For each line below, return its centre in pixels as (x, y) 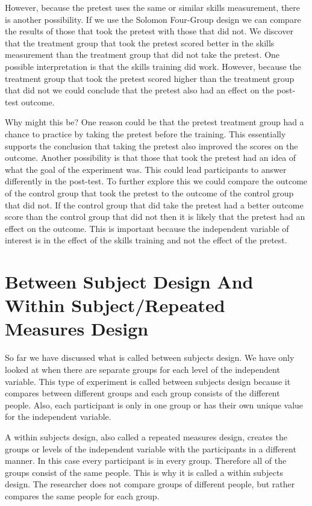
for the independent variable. (58, 417)
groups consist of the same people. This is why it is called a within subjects (144, 472)
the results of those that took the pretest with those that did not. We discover (149, 31)
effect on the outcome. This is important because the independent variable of (147, 228)
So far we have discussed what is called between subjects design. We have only (150, 358)
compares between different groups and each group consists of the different (142, 393)
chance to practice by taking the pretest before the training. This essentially (145, 133)
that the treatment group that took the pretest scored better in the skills (140, 42)
